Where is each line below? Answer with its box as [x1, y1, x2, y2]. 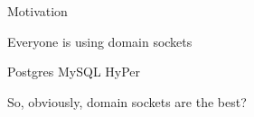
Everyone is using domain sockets [7, 31, 193, 50]
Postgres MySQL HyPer [7, 62, 141, 81]
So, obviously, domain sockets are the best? [7, 92, 247, 111]
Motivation [7, 2, 68, 20]
